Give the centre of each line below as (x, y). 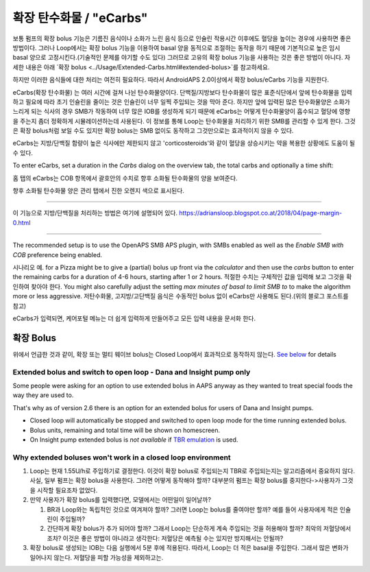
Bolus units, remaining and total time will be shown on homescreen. (125, 430)
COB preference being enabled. (58, 254)
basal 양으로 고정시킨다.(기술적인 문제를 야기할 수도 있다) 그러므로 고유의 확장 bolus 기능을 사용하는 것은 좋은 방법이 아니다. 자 (182, 58)
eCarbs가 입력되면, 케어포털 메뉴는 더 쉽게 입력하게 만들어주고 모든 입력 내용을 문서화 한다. (134, 318)
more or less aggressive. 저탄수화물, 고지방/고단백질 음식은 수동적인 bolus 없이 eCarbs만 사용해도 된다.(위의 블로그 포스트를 (181, 296)
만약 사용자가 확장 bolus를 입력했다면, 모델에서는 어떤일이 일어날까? (121, 500)
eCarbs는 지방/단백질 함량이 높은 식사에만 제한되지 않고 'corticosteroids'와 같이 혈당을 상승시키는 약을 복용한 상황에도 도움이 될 (184, 143)
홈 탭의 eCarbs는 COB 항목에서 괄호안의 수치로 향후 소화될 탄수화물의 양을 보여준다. (125, 178)
